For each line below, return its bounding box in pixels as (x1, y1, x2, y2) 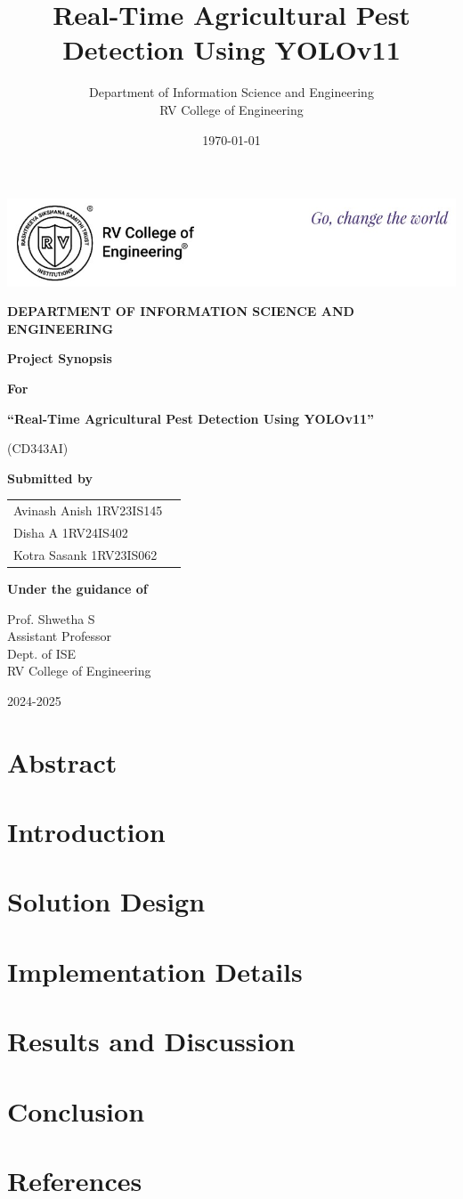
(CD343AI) (7, 439, 69, 458)
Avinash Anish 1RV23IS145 (13, 501, 163, 520)
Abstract (7, 743, 118, 780)
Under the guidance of (7, 579, 148, 597)
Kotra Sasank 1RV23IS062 (13, 545, 158, 563)
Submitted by (7, 468, 93, 487)
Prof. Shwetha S (7, 609, 95, 628)
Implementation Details (7, 952, 303, 989)
